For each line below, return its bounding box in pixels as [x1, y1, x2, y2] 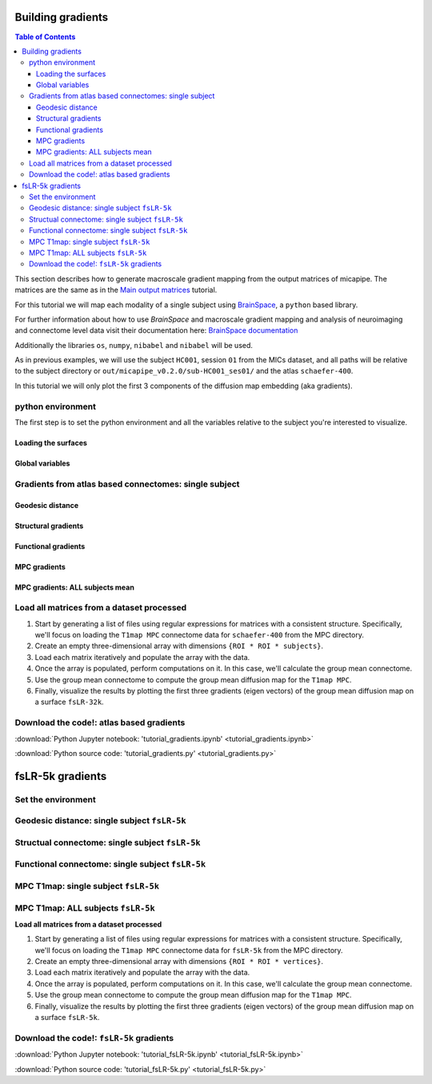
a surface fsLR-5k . [34, 1013, 100, 1022]
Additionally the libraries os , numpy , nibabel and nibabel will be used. [14, 340, 254, 350]
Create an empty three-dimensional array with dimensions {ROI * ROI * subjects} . [34, 641, 324, 651]
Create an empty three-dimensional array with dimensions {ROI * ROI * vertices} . [34, 957, 324, 966]
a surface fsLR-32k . [34, 697, 104, 707]
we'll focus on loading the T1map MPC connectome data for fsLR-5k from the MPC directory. [34, 945, 343, 955]
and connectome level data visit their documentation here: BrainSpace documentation [14, 326, 298, 335]
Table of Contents [14, 32, 76, 42]
